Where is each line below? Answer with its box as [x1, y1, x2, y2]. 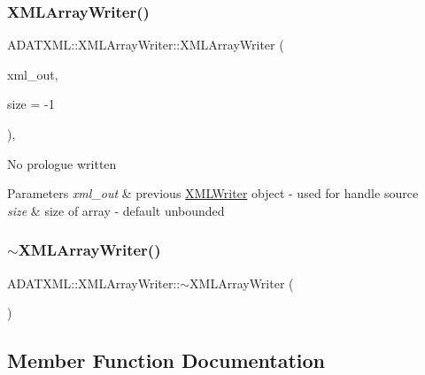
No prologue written [7, 154, 117, 172]
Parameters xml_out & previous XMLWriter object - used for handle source [7, 184, 419, 203]
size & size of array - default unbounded [7, 201, 225, 219]
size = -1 [7, 95, 55, 113]
